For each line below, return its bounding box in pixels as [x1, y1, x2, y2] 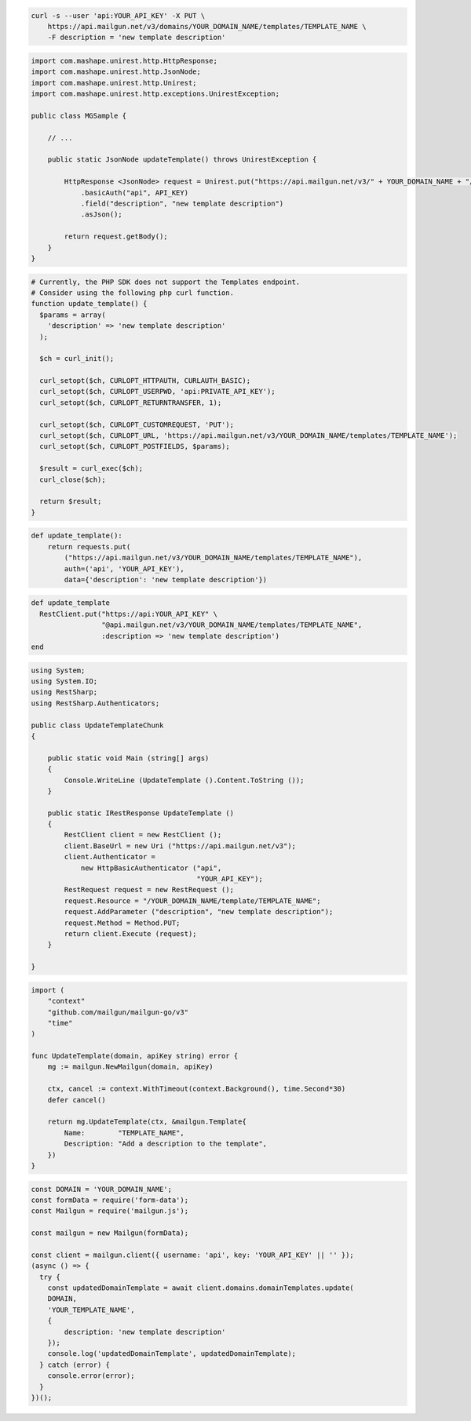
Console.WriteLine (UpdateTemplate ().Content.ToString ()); [64, 775, 305, 785]
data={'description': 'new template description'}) [64, 575, 268, 584]
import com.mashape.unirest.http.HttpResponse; [31, 56, 217, 65]
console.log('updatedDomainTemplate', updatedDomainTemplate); [47, 1350, 297, 1358]
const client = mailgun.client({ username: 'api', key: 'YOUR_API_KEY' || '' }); [31, 1250, 355, 1259]
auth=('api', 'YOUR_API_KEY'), [64, 564, 184, 573]
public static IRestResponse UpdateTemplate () [47, 808, 235, 818]
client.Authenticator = [64, 852, 156, 862]
